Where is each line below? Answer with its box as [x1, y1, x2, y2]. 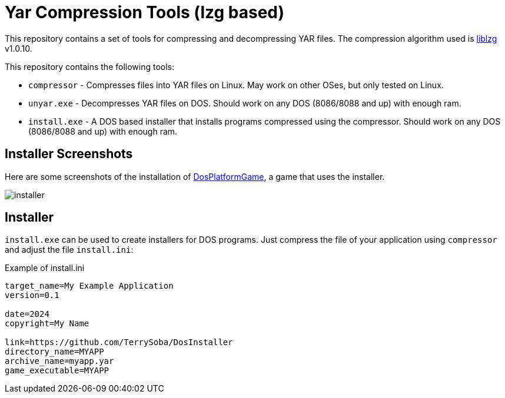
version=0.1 [5, 290, 59, 300]
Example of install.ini [5, 263, 85, 273]
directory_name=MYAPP [5, 347, 104, 357]
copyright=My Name [5, 319, 89, 329]
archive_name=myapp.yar [5, 356, 114, 366]
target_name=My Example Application [5, 281, 174, 291]
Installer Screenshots [5, 146, 133, 162]
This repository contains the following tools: [5, 61, 175, 72]
